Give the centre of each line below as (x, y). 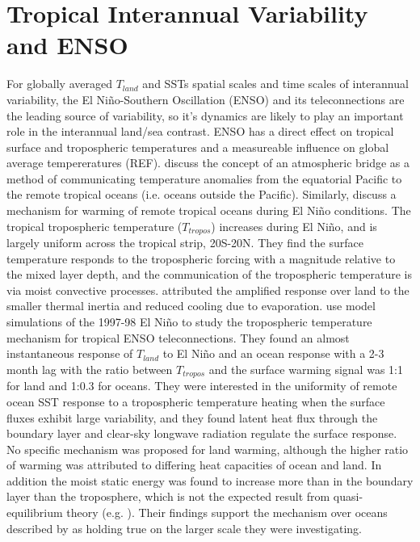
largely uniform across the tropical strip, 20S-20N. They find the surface (185, 243)
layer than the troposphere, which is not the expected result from (168, 496)
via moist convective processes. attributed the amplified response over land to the (208, 290)
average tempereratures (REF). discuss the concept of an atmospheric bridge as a (208, 163)
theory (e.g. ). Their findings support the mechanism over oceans (227, 513)
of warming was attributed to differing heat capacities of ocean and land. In (194, 465)
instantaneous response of (70, 353)
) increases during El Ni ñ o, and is (294, 226)
